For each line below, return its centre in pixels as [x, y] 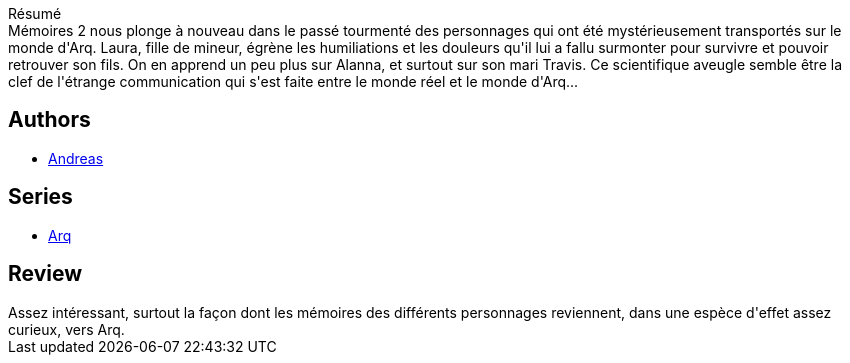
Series [40, 197]
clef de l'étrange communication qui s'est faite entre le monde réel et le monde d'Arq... [293, 81]
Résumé [35, 13]
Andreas [76, 158]
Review [45, 274]
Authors [49, 120]
